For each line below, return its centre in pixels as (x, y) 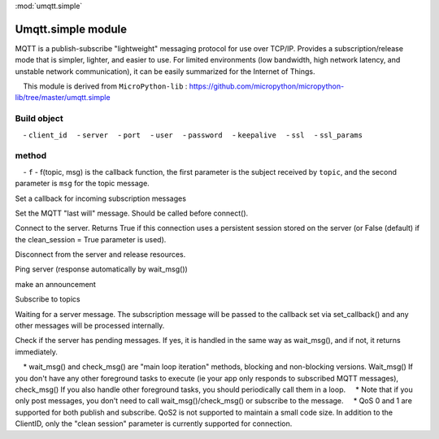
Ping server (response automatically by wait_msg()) (102, 269)
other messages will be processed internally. (90, 326)
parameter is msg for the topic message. (82, 184)
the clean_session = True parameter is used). (91, 239)
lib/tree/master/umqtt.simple (63, 98)
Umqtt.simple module (71, 29)
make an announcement (56, 284)
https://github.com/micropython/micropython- (267, 86)
